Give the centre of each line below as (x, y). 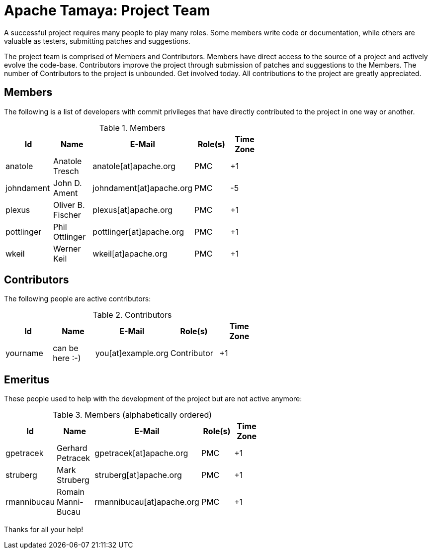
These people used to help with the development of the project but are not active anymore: (153, 399)
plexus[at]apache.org (133, 210)
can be (66, 348)
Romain (71, 492)
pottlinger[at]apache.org (138, 231)
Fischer (67, 215)
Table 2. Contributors (132, 315)
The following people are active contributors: (78, 299)
